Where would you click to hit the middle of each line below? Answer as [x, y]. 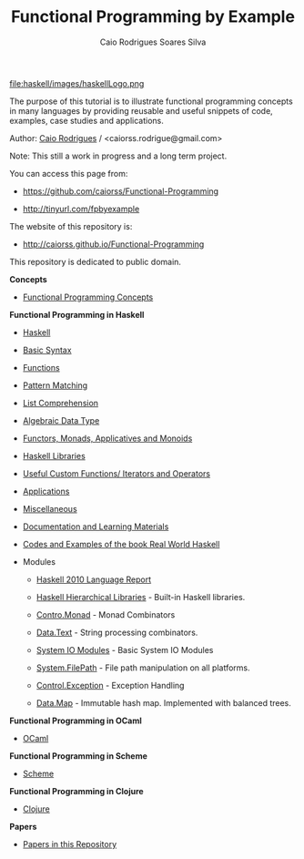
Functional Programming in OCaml [76, 721]
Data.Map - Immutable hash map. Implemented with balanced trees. [163, 702]
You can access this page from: [69, 173]
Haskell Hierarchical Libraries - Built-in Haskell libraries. [141, 597]
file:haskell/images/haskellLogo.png [77, 83]
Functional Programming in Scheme [78, 756]
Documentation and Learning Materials [96, 527]
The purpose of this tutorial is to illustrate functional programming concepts [151, 101]
